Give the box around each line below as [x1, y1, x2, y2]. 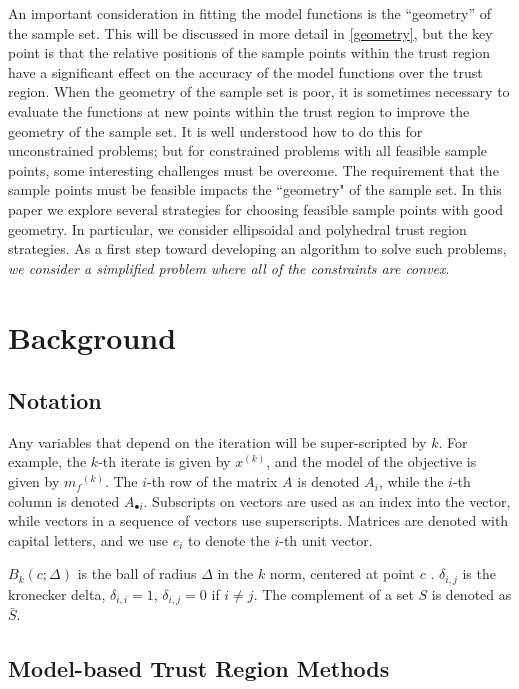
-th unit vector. [279, 529, 373, 550]
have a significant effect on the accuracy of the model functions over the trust [8, 61, 483, 82]
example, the [8, 451, 87, 472]
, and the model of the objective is [266, 451, 477, 472]
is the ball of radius [77, 563, 197, 584]
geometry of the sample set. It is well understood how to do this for [8, 120, 423, 141]
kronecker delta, [8, 583, 106, 604]
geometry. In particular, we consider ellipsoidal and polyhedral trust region [8, 218, 467, 239]
